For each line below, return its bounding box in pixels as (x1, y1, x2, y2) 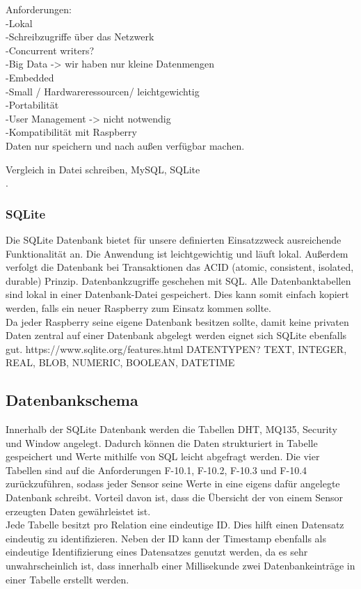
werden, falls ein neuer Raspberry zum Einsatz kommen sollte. (6, 300, 271, 315)
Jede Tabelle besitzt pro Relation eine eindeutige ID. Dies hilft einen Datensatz (6, 517, 344, 532)
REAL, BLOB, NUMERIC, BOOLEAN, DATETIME (6, 355, 235, 370)
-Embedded (6, 70, 54, 84)
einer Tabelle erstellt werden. (6, 572, 129, 586)
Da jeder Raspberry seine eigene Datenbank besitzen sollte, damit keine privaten (6, 314, 349, 329)
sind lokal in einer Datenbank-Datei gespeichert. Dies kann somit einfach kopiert (6, 287, 349, 301)
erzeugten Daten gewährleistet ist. (6, 503, 151, 518)
